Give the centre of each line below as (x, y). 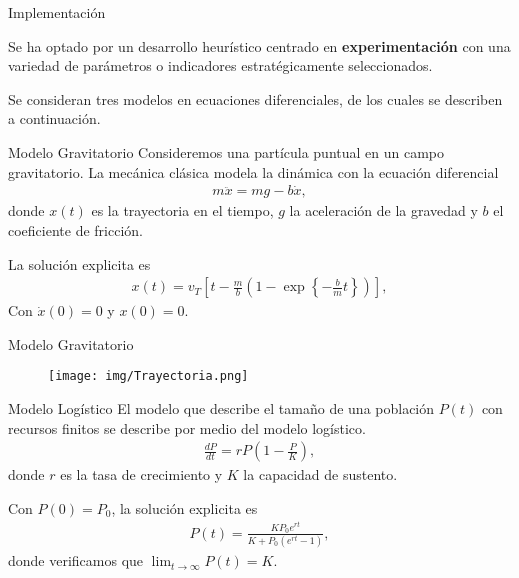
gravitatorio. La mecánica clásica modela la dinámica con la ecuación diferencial (253, 171)
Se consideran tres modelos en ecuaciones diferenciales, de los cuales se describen (255, 98)
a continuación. (54, 118)
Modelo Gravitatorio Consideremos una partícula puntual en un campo (226, 151)
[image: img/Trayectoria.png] (148, 376)
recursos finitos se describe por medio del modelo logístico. (187, 427)
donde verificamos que (76, 560)
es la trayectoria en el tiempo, (182, 210)
